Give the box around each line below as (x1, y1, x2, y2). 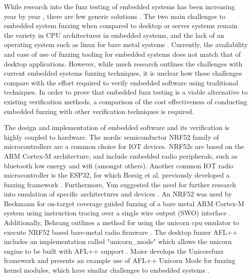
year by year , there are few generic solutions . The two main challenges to (4, 11, 226, 21)
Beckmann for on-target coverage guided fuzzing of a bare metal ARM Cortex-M (4, 198, 244, 208)
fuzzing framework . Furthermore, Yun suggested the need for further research (4, 179, 236, 189)
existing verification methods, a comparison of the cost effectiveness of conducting (4, 96, 248, 106)
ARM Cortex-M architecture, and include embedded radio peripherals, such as (4, 150, 237, 161)
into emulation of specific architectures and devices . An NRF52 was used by (4, 189, 232, 199)
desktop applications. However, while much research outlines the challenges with (4, 58, 243, 68)
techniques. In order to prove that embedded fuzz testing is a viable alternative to (4, 87, 248, 97)
